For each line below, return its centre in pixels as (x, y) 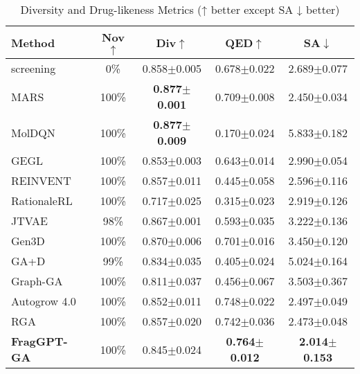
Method (33, 42)
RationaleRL (42, 201)
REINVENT (41, 180)
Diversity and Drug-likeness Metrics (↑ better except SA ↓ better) (180, 9)
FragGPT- (39, 341)
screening (34, 68)
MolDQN (33, 132)
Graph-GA (37, 281)
